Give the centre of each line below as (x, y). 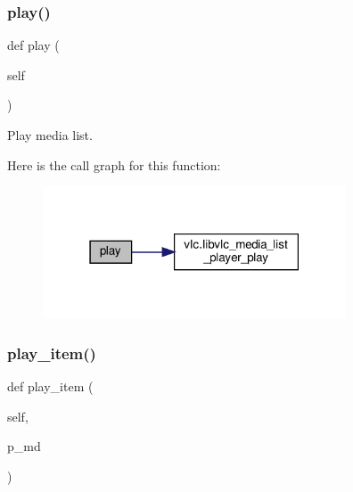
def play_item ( (50, 386)
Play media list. (50, 135)
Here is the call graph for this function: (114, 164)
